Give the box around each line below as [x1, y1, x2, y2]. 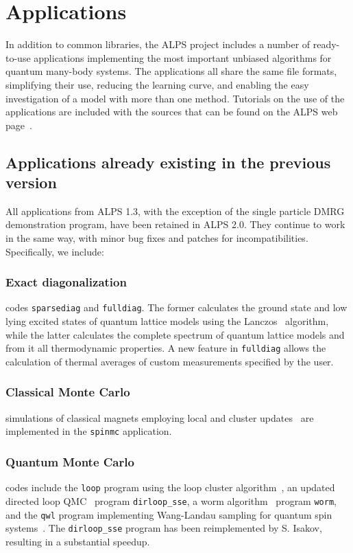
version [5, 172, 57, 193]
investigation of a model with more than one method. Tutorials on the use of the [5, 91, 345, 105]
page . [5, 117, 32, 132]
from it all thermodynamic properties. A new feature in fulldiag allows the [5, 341, 326, 355]
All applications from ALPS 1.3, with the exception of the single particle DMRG [5, 203, 345, 218]
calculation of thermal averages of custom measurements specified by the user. [5, 354, 334, 368]
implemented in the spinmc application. [5, 424, 172, 438]
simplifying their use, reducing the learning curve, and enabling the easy [5, 77, 309, 91]
